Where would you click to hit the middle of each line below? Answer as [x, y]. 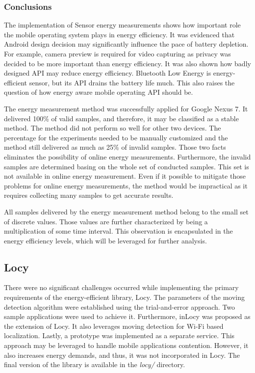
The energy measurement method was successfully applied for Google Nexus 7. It [126, 108]
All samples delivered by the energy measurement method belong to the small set [126, 211]
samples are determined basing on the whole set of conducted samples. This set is [127, 166]
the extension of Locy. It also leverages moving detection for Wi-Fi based [114, 326]
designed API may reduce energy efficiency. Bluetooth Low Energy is [108, 73]
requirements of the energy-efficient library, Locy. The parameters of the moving [124, 297]
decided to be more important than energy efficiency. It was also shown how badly [127, 63]
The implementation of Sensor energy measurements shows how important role [122, 25]
